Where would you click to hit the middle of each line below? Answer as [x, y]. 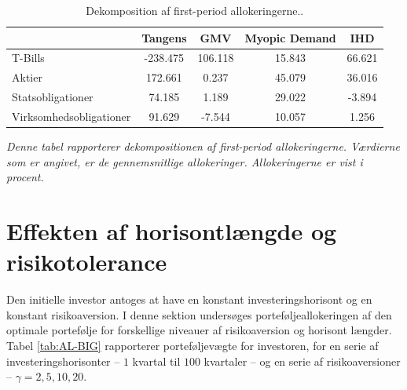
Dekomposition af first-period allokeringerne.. [195, 10]
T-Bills [28, 58]
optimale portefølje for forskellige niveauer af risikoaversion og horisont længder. [199, 330]
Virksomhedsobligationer [71, 116]
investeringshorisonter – [63, 361]
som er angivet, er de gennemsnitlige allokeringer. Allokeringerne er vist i [185, 161]
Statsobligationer [53, 97]
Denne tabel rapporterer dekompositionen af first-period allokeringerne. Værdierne [203, 146]
